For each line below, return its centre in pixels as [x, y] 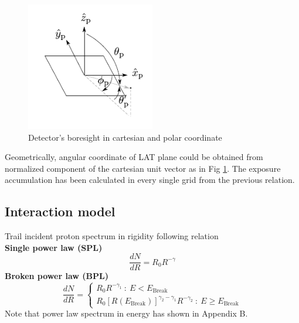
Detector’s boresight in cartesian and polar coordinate [125, 137]
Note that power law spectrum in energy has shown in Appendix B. [126, 313]
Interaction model [60, 211]
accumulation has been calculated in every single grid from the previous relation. [150, 180]
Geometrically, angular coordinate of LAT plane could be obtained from [134, 157]
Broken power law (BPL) [57, 276]
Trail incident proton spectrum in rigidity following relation [112, 236]
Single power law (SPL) [54, 247]
